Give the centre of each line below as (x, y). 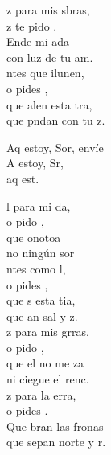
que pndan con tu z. (56, 120)
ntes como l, (36, 268)
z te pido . (32, 25)
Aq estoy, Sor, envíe (55, 147)
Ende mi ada (38, 41)
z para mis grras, (48, 332)
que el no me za (45, 363)
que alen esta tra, (49, 104)
